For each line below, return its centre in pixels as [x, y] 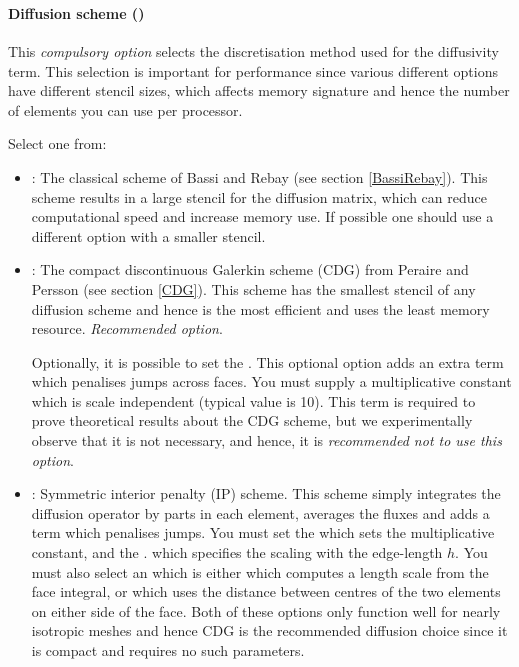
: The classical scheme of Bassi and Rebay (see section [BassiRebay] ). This [259, 176]
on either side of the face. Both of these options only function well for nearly [266, 610]
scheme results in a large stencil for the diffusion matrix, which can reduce [259, 196]
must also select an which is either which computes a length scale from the [260, 571]
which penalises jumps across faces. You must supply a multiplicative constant [271, 381]
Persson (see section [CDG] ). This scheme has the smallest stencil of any [253, 288]
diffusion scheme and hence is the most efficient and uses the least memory [260, 308]
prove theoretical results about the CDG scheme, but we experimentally [252, 420]
